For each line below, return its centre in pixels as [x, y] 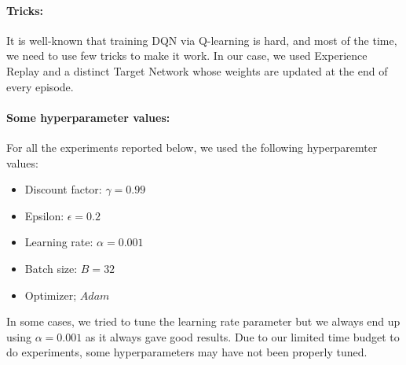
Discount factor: [63, 189]
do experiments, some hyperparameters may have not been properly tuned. [187, 352]
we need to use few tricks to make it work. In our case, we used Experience [187, 55]
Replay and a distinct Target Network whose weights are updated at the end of [197, 70]
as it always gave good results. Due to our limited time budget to [242, 336]
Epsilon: [44, 215]
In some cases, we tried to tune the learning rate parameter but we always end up [203, 321]
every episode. [40, 86]
